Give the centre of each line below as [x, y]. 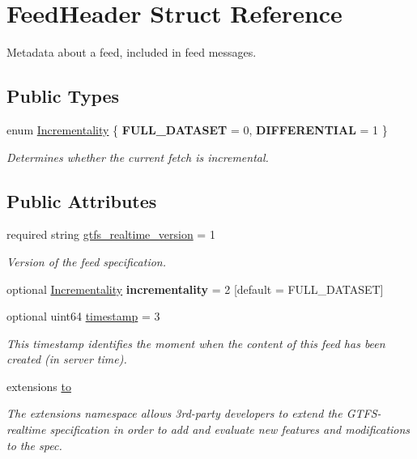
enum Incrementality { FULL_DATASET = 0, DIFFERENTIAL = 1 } [197, 129]
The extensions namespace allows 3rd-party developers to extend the [174, 413]
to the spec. [34, 445]
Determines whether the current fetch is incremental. [138, 157]
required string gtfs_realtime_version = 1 [111, 234]
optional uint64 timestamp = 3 [83, 316]
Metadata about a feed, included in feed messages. [132, 52]
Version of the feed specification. [87, 261]
